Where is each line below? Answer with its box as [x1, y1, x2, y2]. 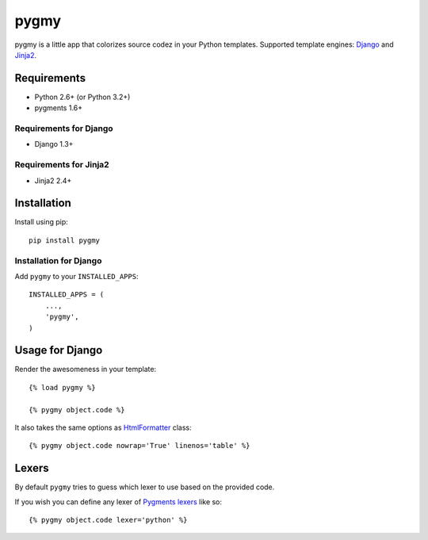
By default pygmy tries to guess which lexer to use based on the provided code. [14, 482, 275, 492]
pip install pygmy [29, 236, 101, 245]
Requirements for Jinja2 [14, 159, 110, 170]
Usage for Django [14, 343, 103, 357]
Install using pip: [14, 217, 69, 227]
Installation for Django [14, 255, 102, 266]
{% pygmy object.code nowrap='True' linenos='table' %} [29, 441, 250, 450]
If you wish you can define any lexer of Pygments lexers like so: [14, 496, 222, 507]
